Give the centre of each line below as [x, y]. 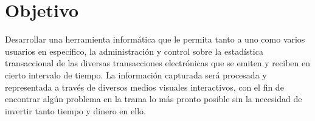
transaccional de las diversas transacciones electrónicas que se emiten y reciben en [158, 63]
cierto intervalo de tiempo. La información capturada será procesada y [136, 74]
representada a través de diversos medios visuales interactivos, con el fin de [144, 87]
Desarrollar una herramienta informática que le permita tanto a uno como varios [155, 39]
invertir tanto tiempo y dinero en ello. [75, 110]
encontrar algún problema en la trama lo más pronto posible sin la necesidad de [154, 99]
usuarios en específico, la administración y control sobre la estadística [134, 51]
